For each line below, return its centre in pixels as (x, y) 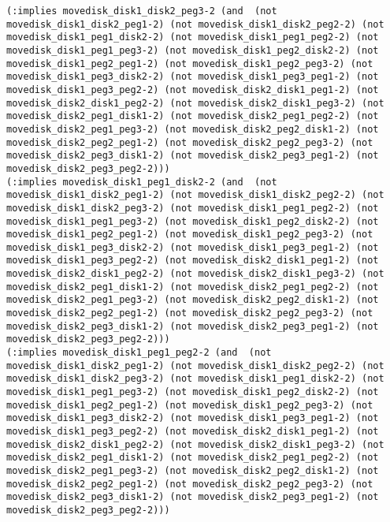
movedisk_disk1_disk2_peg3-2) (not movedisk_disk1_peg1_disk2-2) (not (195, 379)
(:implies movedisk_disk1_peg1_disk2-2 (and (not (142, 182)
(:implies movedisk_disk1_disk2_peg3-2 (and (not (142, 11)
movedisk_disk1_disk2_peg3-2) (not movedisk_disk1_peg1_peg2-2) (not (193, 208)
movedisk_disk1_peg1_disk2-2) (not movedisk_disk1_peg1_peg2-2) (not (193, 37)
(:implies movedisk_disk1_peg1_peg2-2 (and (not (139, 353)
